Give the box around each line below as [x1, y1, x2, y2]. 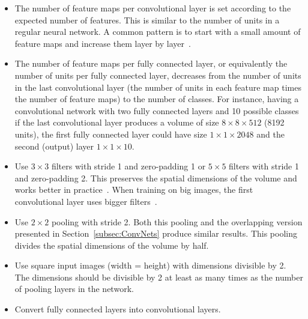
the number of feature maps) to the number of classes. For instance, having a [14, 93, 299, 105]
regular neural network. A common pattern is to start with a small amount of [14, 25, 301, 38]
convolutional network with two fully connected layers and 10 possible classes [14, 104, 299, 117]
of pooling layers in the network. [14, 282, 134, 295]
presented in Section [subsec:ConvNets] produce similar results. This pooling [14, 227, 297, 240]
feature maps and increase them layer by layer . [14, 37, 191, 49]
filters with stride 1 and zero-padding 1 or [51, 160, 206, 172]
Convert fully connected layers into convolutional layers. [14, 303, 221, 315]
